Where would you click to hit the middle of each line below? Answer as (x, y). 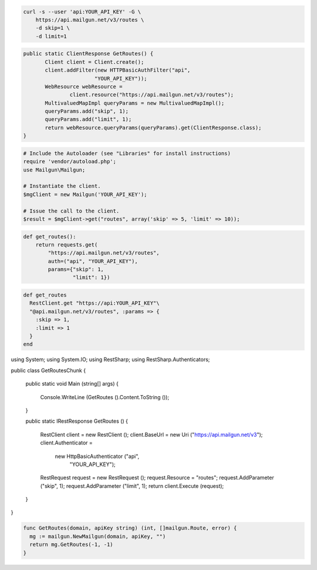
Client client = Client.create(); (95, 62)
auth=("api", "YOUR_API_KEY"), (93, 261)
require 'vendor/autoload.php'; (70, 162)
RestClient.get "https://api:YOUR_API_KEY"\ (95, 303)
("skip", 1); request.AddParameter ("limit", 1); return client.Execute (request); (132, 486)
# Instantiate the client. (62, 186)
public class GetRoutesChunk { (48, 370)
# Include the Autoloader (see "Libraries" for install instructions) (127, 153)
